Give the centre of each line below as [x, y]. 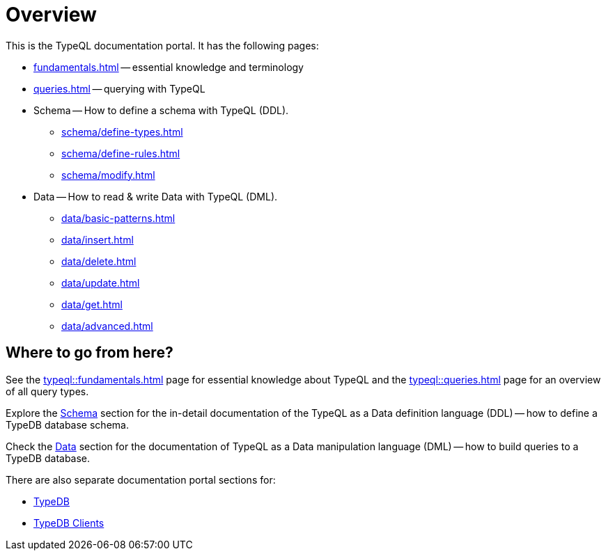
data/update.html [101, 283]
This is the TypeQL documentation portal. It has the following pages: [162, 45]
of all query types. [47, 391]
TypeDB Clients [69, 523]
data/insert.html [98, 239]
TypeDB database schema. [67, 424]
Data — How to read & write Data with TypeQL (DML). [156, 196]
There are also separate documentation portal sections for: [141, 479]
